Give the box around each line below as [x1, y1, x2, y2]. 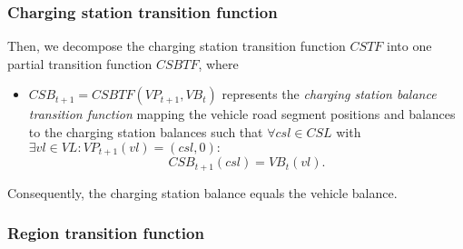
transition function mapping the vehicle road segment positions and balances [28, 105, 456, 124]
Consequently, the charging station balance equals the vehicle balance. [7, 183, 398, 202]
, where [198, 54, 239, 73]
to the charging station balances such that [28, 123, 263, 141]
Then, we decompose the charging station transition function [7, 36, 346, 55]
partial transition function [7, 54, 153, 73]
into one [387, 36, 432, 55]
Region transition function [7, 222, 204, 244]
